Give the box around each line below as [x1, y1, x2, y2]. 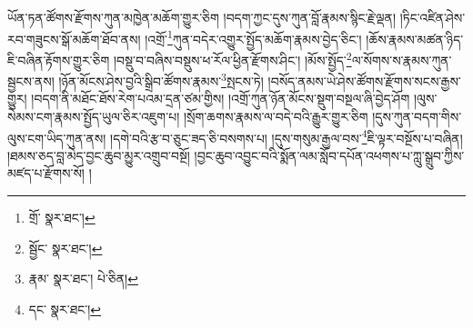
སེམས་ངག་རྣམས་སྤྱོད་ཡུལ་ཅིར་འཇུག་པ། [7, 106, 180, 125]
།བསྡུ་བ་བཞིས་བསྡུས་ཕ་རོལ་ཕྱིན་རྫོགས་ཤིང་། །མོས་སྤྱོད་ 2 [113, 47, 352, 69]
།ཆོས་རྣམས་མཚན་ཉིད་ [366, 29, 464, 48]
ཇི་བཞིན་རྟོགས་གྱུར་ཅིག [7, 50, 110, 69]
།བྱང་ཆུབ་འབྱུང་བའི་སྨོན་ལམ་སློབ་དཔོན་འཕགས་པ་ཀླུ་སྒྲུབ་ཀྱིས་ [194, 145, 465, 164]
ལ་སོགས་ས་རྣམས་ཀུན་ [351, 50, 452, 69]
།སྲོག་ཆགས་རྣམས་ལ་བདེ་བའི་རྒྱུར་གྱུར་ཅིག [183, 106, 368, 125]
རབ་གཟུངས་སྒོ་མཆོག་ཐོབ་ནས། [7, 29, 141, 48]
